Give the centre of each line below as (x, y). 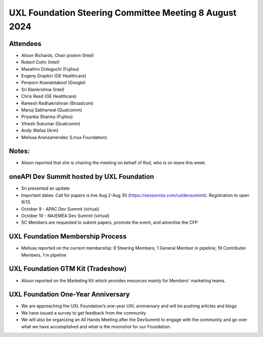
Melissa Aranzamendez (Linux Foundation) (64, 137)
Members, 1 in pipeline (44, 255)
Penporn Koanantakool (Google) (54, 82)
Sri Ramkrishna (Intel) (43, 89)
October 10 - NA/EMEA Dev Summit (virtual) (65, 216)
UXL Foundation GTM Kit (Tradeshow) (68, 269)
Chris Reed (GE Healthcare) (49, 96)
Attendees (25, 44)
